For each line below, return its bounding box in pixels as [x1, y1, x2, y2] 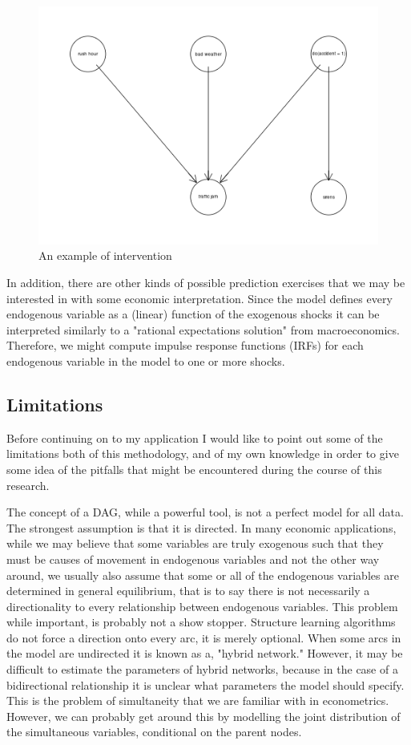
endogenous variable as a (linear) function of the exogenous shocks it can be [6, 306, 380, 322]
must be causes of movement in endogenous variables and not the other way [6, 550, 380, 567]
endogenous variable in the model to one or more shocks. [6, 352, 285, 369]
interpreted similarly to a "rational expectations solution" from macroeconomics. [6, 321, 400, 338]
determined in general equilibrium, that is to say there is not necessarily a [6, 582, 370, 599]
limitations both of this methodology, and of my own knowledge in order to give [6, 445, 399, 462]
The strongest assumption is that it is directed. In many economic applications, [6, 519, 397, 536]
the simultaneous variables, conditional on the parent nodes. [6, 723, 302, 740]
